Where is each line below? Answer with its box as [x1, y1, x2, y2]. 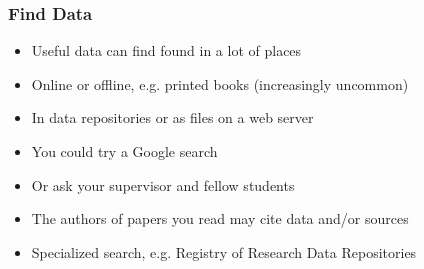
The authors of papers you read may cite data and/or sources [31, 208, 409, 229]
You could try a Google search [31, 141, 218, 161]
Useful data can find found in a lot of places [31, 40, 302, 61]
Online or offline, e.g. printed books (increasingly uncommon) [31, 73, 409, 94]
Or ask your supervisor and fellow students [31, 174, 295, 195]
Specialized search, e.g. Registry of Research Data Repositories [31, 241, 417, 262]
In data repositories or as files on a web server [31, 107, 314, 128]
